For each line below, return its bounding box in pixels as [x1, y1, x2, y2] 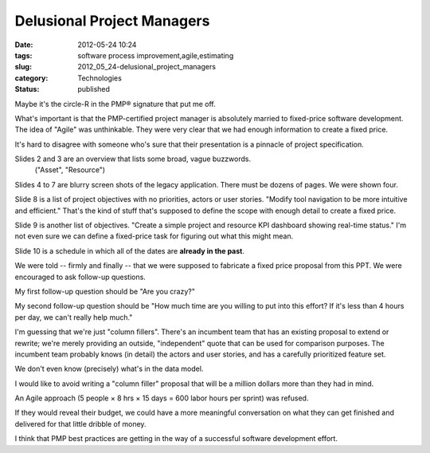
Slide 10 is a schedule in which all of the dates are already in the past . [14, 246, 245, 255]
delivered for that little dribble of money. [14, 419, 147, 428]
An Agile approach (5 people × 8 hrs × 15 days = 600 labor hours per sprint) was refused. [14, 393, 309, 403]
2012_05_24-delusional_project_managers [77, 62, 217, 72]
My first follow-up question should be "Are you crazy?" [14, 286, 195, 296]
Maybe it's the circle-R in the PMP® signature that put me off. [14, 99, 216, 108]
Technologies [77, 73, 123, 83]
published [77, 85, 111, 94]
